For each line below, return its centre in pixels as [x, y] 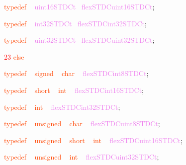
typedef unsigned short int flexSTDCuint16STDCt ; [93, 140]
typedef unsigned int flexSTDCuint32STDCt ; [82, 157]
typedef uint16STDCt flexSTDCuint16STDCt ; [79, 6]
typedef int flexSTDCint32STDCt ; [62, 107]
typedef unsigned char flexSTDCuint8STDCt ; [82, 124]
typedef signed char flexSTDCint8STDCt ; [76, 73]
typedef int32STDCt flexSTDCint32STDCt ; [75, 23]
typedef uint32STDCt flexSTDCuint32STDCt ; [79, 40]
